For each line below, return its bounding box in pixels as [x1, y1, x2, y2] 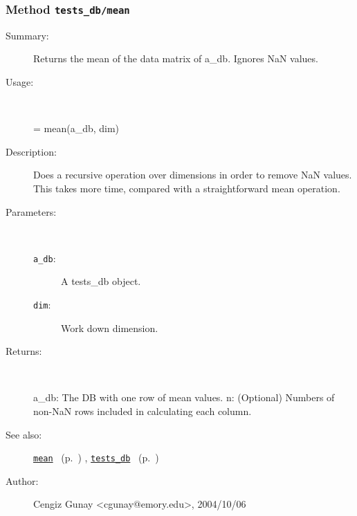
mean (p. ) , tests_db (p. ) [33, 450, 159, 465]
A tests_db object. [61, 274, 141, 288]
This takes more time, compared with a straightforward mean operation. [33, 181, 340, 195]
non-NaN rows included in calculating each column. [33, 404, 252, 418]
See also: [6, 427, 42, 441]
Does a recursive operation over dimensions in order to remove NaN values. [33, 167, 352, 182]
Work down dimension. [61, 320, 158, 335]
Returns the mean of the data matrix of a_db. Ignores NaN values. [33, 51, 318, 66]
